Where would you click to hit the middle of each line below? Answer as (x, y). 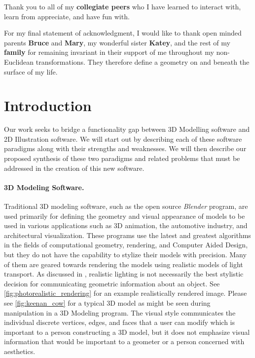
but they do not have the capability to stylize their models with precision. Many (125, 255)
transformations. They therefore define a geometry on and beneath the (143, 61)
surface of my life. (31, 71)
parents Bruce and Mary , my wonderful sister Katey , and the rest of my (117, 42)
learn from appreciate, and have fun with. (67, 16)
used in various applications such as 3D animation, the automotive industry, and (126, 225)
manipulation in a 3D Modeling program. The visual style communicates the (120, 312)
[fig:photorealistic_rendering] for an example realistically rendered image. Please (126, 293)
